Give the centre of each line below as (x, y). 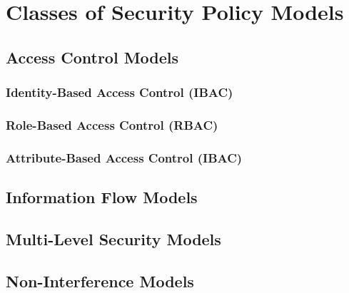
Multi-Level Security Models (113, 238)
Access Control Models (92, 57)
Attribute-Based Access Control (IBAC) (124, 157)
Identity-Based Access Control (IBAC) (120, 92)
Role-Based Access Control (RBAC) (112, 124)
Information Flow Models (102, 197)
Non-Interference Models (100, 281)
